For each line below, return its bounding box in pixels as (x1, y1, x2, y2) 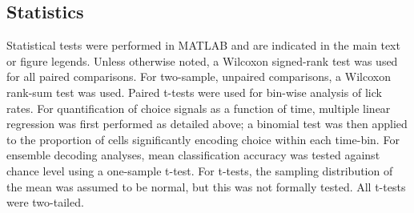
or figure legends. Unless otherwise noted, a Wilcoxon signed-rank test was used (6, 52, 398, 69)
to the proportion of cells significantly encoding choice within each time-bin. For (6, 131, 400, 147)
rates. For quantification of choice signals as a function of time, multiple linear (6, 99, 391, 116)
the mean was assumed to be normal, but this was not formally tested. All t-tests (6, 178, 406, 195)
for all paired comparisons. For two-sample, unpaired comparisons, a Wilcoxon (6, 68, 391, 85)
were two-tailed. (6, 194, 84, 211)
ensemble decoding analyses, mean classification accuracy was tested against (6, 147, 380, 163)
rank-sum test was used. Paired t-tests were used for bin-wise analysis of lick (6, 83, 382, 100)
